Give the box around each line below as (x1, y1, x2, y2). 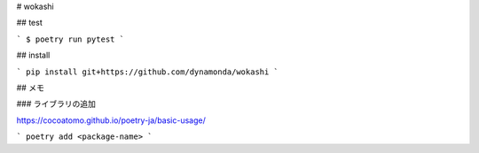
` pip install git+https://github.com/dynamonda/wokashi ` (16, 66, 279, 77)
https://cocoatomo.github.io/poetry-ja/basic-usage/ (16, 115, 206, 126)
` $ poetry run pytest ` (16, 34, 124, 44)
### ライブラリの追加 (16, 98, 97, 110)
